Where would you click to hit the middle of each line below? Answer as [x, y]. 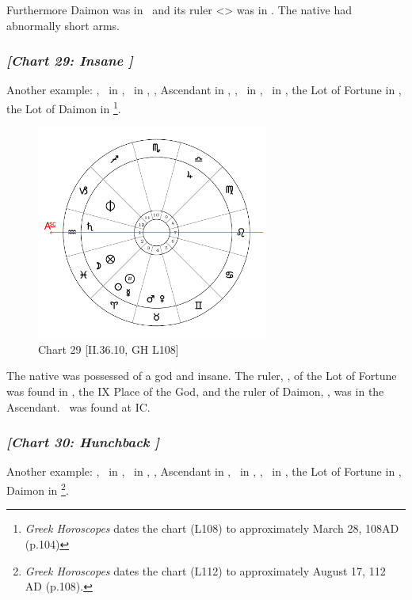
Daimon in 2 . [38, 489]
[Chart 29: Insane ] [70, 61]
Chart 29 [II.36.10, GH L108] [109, 349]
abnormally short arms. [63, 25]
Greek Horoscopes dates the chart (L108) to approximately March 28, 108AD [212, 528]
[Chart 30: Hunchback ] [83, 442]
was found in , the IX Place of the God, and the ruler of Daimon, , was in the [195, 391]
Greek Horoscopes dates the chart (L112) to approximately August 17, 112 [205, 570]
